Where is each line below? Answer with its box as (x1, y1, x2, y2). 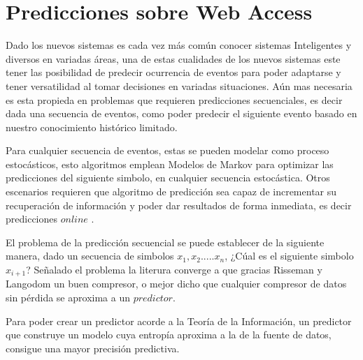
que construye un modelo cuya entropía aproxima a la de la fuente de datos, (6, 327, 332, 342)
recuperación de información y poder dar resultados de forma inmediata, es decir (6, 197, 352, 212)
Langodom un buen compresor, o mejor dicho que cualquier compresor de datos (6, 276, 347, 291)
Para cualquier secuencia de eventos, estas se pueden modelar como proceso (6, 143, 329, 158)
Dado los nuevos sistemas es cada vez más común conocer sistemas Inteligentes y (6, 38, 352, 52)
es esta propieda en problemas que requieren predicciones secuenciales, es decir (6, 92, 343, 107)
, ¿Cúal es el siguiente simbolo (225, 248, 354, 263)
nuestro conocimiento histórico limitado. (6, 119, 178, 134)
